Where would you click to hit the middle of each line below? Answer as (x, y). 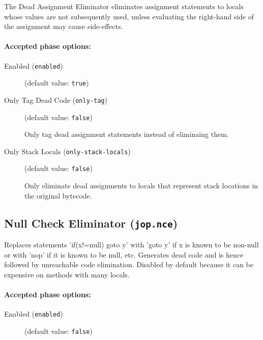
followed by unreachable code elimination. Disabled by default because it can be (129, 264)
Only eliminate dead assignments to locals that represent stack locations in (141, 186)
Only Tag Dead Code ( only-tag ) (56, 100)
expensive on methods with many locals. (67, 274)
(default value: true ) (57, 83)
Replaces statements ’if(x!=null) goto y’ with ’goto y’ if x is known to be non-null (131, 245)
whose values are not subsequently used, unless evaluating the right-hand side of (129, 16)
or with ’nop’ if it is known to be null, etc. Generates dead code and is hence (124, 254)
